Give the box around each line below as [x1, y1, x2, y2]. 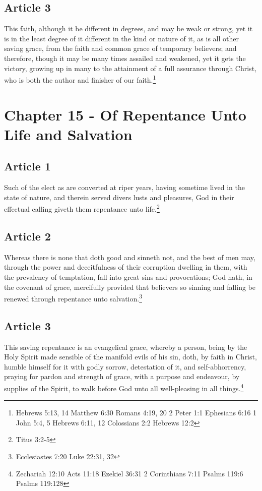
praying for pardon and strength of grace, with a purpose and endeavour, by [4, 371, 240, 382]
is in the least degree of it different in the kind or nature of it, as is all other [4, 33, 239, 43]
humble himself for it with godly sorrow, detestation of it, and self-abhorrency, [4, 361, 246, 372]
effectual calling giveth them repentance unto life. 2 [4, 202, 160, 214]
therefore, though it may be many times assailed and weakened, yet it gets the [4, 52, 246, 63]
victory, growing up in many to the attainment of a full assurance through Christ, [4, 63, 256, 73]
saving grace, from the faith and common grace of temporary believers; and [4, 43, 237, 53]
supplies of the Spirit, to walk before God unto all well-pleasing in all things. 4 [4, 382, 244, 393]
